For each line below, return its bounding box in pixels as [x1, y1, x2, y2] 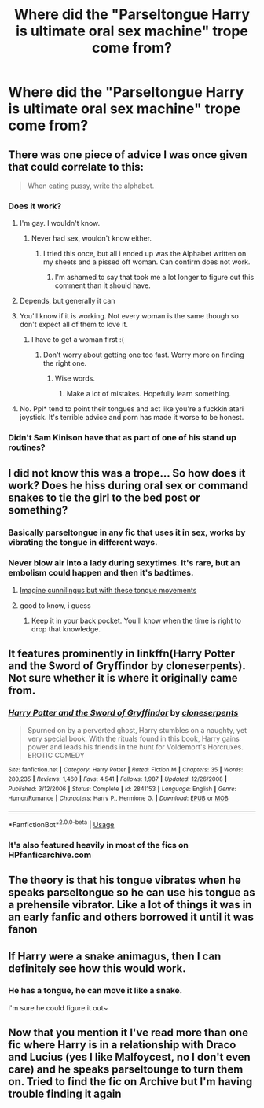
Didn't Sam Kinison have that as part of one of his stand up [8, 433, 237, 444]
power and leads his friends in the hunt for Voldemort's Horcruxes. [27, 742, 244, 752]
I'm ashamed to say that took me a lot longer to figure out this [54, 273, 255, 282]
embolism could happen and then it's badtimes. [8, 568, 194, 579]
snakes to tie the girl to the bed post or [8, 491, 200, 504]
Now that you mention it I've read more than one [8, 1026, 249, 1040]
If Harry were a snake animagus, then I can [8, 949, 222, 963]
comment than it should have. [54, 281, 151, 290]
